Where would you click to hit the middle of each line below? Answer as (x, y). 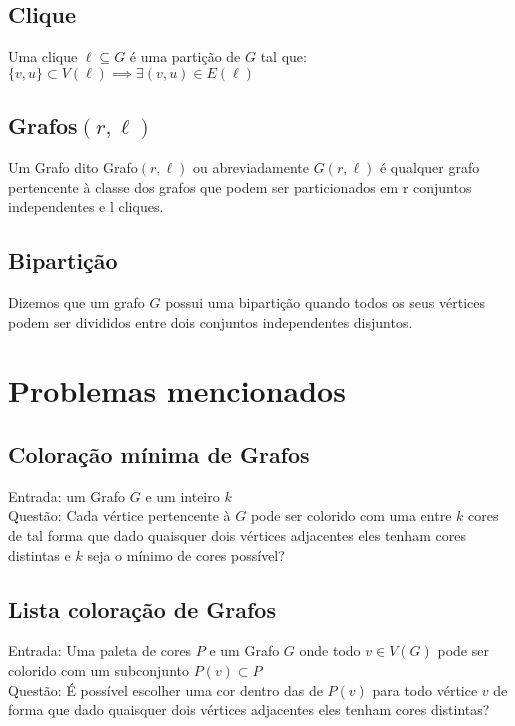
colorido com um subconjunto (98, 669)
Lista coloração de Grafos (142, 608)
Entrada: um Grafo (67, 495)
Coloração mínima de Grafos (159, 453)
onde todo (330, 650)
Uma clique (43, 56)
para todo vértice (425, 689)
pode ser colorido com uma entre (351, 515)
